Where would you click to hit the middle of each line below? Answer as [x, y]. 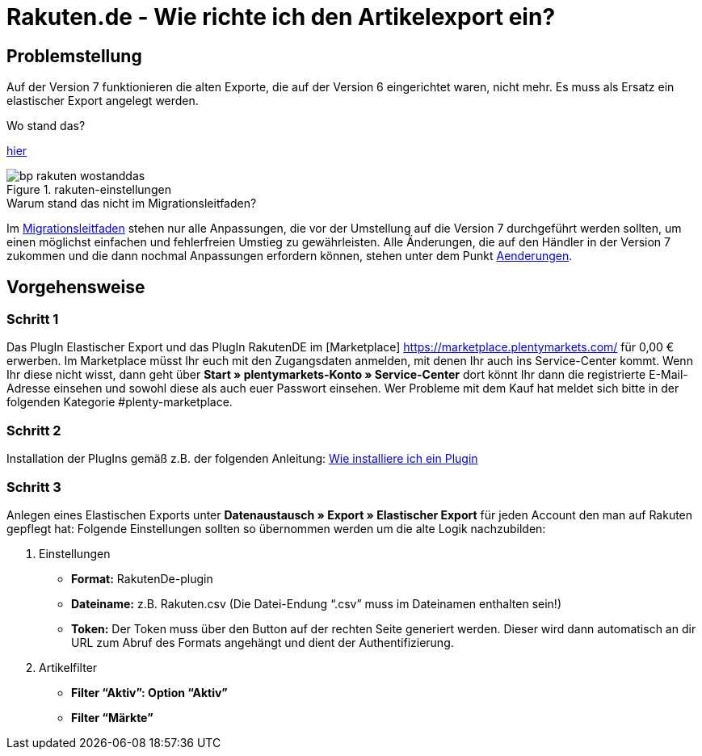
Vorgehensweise [76, 287]
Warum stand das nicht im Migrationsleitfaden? [132, 204]
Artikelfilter [68, 667]
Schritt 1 [33, 319]
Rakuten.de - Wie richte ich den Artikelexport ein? [281, 17]
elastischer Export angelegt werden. [103, 101]
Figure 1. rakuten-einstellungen [89, 190]
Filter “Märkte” [112, 717]
